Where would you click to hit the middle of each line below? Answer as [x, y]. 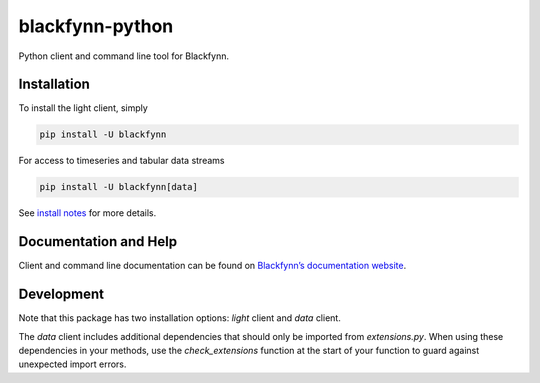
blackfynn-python [96, 26]
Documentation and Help [98, 241]
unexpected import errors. [72, 364]
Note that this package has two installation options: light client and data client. [180, 318]
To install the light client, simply [83, 108]
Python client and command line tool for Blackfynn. [124, 56]
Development [61, 294]
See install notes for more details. [87, 213]
